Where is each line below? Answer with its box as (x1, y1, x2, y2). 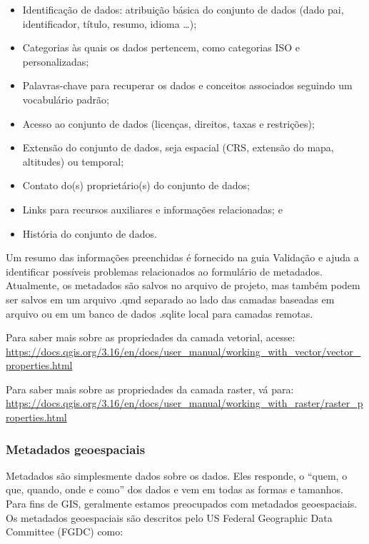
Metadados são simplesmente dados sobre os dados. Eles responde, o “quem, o (6, 468, 348, 483)
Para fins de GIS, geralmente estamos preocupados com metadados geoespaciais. (6, 496, 358, 511)
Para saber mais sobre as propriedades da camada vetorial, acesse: (6, 330, 295, 345)
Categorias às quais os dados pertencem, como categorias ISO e (22, 40, 300, 55)
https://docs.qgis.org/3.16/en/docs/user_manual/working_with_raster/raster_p (6, 396, 363, 410)
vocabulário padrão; (22, 91, 109, 106)
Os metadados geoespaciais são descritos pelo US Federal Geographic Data (6, 510, 333, 525)
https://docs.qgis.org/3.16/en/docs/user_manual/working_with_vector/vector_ (6, 343, 361, 358)
